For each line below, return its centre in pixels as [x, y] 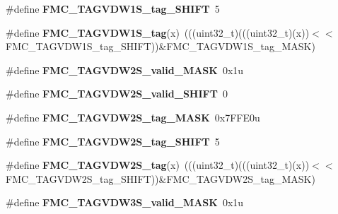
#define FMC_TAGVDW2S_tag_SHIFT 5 [113, 141]
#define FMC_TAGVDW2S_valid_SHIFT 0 [117, 94]
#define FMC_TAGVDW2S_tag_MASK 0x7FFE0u [133, 117]
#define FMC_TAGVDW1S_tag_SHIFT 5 [113, 8]
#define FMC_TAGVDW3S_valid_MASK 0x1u [125, 202]
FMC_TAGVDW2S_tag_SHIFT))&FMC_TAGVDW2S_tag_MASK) [161, 178]
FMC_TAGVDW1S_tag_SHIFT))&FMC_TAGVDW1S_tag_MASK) [161, 46]
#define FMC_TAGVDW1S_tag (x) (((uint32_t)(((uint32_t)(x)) [158, 32]
